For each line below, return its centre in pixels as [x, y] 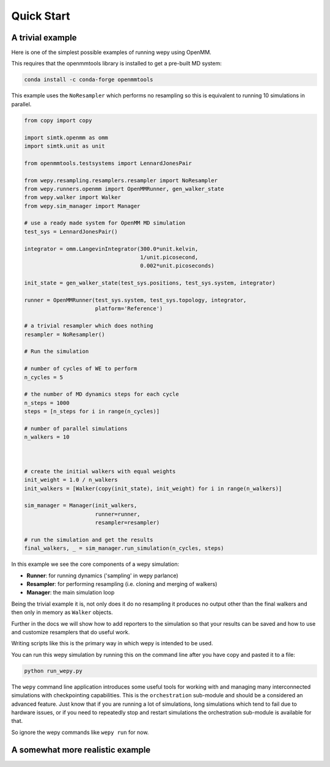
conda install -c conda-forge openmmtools [89, 80]
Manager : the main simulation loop [71, 593]
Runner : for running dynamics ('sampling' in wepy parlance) [102, 576]
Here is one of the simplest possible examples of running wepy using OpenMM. [112, 53]
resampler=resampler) [127, 523]
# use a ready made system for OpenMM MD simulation [105, 223]
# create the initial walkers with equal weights [100, 471]
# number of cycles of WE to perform [81, 369]
